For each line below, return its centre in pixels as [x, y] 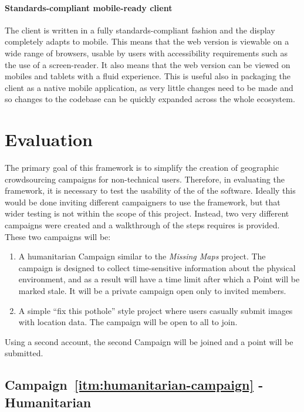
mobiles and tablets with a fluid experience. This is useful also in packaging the [148, 76]
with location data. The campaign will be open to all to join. [128, 322]
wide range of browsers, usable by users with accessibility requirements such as [146, 53]
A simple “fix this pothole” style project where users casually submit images [156, 310]
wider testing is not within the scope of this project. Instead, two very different [147, 213]
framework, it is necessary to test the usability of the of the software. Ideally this [150, 190]
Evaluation [49, 139]
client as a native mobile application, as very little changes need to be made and [149, 87]
